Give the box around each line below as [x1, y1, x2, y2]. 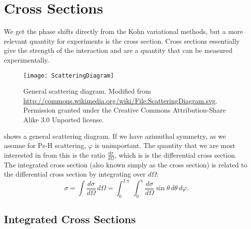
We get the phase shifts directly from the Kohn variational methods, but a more [4, 26, 243, 36]
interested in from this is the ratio [4, 149, 106, 160]
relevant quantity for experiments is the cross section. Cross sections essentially [4, 35, 240, 46]
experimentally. [4, 54, 50, 65]
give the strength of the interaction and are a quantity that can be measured [4, 45, 233, 55]
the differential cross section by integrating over [4, 169, 146, 179]
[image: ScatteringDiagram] [23, 72, 114, 79]
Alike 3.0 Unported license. [23, 114, 104, 124]
